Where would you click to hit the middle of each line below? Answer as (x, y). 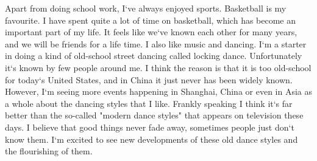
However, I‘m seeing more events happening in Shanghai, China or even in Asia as (159, 91)
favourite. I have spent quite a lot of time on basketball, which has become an (151, 20)
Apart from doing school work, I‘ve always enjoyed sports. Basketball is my (146, 8)
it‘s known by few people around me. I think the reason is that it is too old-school (158, 67)
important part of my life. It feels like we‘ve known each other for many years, (151, 32)
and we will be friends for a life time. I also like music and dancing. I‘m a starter (156, 43)
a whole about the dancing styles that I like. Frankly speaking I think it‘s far (149, 103)
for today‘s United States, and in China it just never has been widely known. (149, 79)
